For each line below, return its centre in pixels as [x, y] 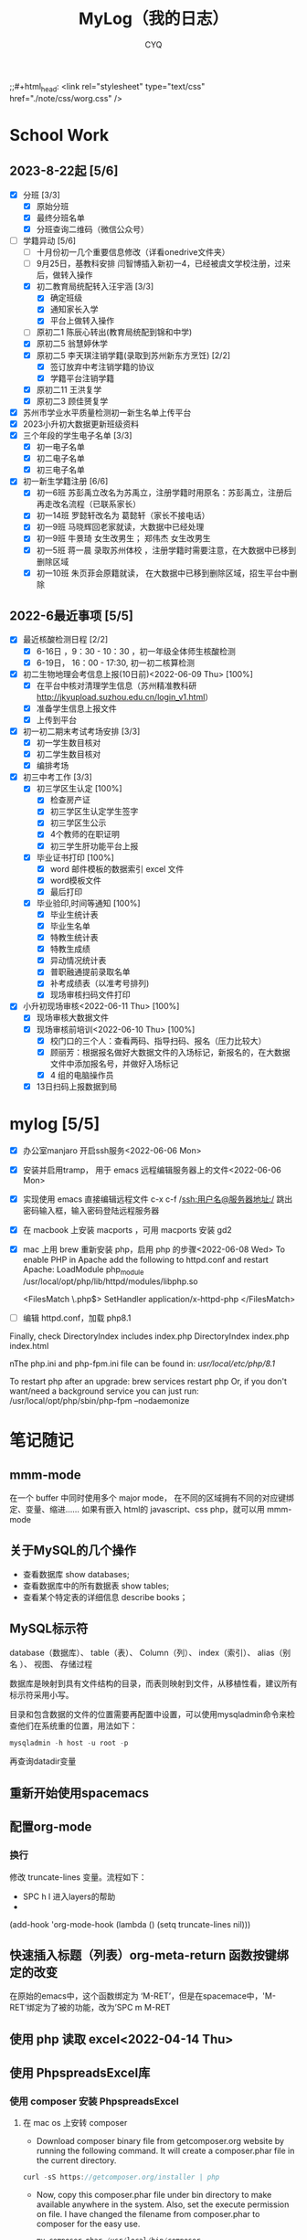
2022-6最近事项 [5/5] [72, 616]
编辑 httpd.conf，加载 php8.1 [77, 1318]
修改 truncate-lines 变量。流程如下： [78, 1877]
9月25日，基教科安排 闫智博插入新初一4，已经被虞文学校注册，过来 [164, 264]
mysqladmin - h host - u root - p [69, 1743]
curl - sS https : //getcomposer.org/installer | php [121, 2177]
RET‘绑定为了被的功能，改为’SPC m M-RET [90, 2008]
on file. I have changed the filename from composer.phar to [148, 2214]
